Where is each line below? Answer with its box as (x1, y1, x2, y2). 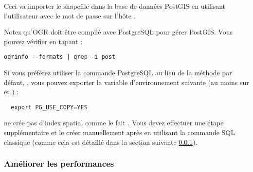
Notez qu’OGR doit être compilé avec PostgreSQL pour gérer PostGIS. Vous (4, 27, 233, 37)
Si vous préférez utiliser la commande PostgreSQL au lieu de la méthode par (4, 68, 232, 78)
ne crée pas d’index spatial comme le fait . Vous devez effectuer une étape (4, 118, 224, 128)
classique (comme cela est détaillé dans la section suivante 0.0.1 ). (4, 137, 198, 147)
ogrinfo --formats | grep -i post (4, 53, 116, 61)
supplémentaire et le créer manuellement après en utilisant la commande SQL (4, 127, 235, 138)
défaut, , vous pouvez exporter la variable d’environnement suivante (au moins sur (4, 77, 249, 87)
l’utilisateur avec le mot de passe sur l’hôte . (4, 10, 136, 20)
